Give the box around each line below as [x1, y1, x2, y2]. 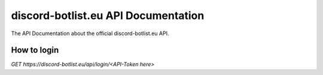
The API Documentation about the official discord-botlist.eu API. [11, 30, 169, 37]
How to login [11, 45, 59, 55]
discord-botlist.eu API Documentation [11, 9, 205, 22]
